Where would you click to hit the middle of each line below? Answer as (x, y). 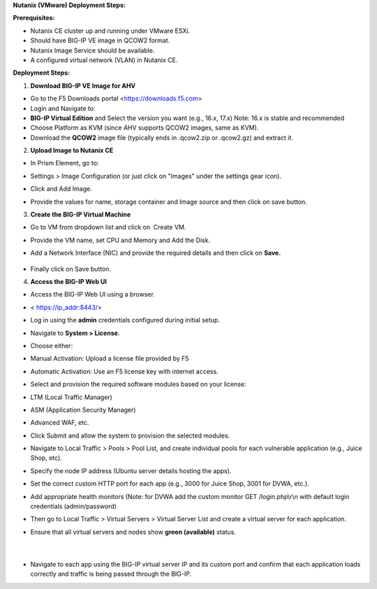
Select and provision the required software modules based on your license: (138, 385)
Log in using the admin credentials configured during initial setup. (125, 320)
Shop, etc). (46, 458)
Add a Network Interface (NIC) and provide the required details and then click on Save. (156, 253)
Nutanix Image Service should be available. (93, 50)
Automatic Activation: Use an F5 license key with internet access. (125, 371)
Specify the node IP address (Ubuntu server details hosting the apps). (131, 470)
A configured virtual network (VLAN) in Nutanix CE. (104, 60)
